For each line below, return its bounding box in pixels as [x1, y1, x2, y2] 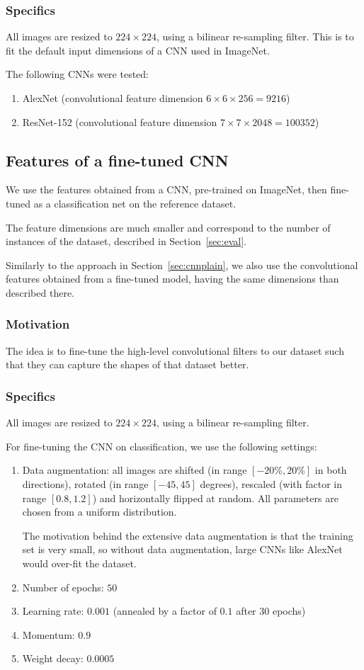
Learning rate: [22, 603, 84, 618]
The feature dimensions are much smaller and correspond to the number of [6, 220, 331, 234]
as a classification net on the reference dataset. [33, 195, 237, 210]
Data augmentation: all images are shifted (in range [22, 462, 247, 477]
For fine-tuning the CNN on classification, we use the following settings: [6, 438, 317, 453]
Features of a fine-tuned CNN [6, 149, 229, 171]
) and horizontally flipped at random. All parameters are [92, 490, 339, 505]
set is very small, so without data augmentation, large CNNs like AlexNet [22, 542, 343, 557]
